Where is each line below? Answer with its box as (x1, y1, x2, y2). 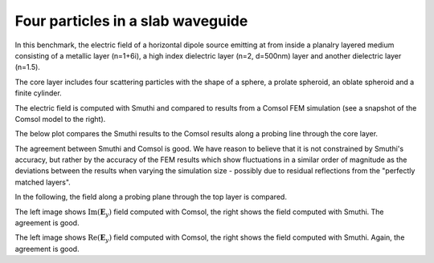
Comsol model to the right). (14, 114, 106, 123)
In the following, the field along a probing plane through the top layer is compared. (14, 192, 287, 202)
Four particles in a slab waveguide (14, 12, 248, 30)
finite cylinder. (14, 88, 62, 98)
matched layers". (14, 177, 72, 187)
